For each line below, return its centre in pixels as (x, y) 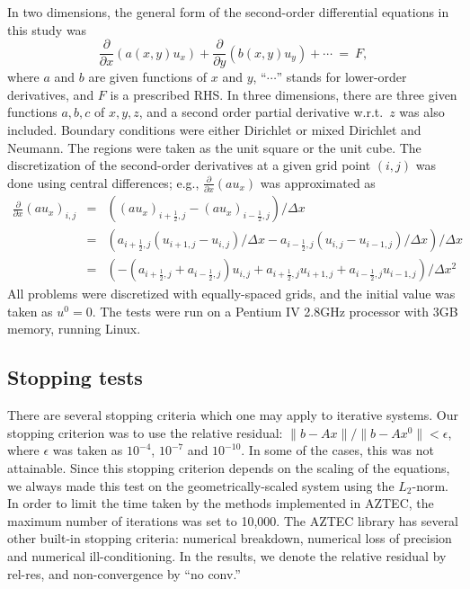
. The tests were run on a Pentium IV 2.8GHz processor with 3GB (275, 311)
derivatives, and (51, 94)
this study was (47, 29)
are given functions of (148, 77)
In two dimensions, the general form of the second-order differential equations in (228, 12)
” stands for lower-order (341, 77)
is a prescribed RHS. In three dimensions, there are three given (284, 94)
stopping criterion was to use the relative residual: (145, 432)
